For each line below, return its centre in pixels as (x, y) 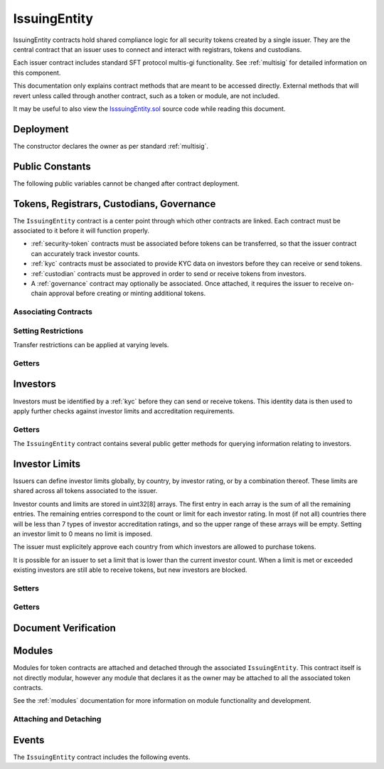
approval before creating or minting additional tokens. (127, 293)
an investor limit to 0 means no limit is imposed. (83, 534)
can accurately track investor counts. (85, 253)
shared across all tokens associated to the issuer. (85, 491)
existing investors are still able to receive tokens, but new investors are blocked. (130, 570)
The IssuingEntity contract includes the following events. (102, 757)
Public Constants (52, 166)
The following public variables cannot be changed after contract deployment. (126, 183)
